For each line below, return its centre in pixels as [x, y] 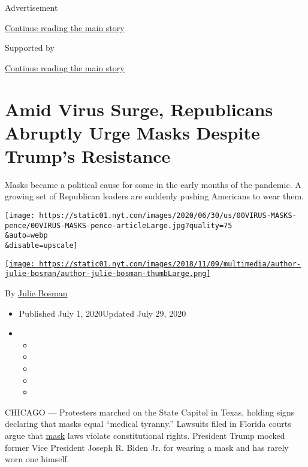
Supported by [30, 48]
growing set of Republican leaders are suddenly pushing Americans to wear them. [154, 196]
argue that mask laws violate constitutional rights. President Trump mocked [145, 435]
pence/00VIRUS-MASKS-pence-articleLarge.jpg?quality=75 [119, 225]
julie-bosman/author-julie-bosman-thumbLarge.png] [108, 274]
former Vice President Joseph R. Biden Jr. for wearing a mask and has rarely [147, 447]
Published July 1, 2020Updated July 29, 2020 [102, 313]
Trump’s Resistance [88, 155]
